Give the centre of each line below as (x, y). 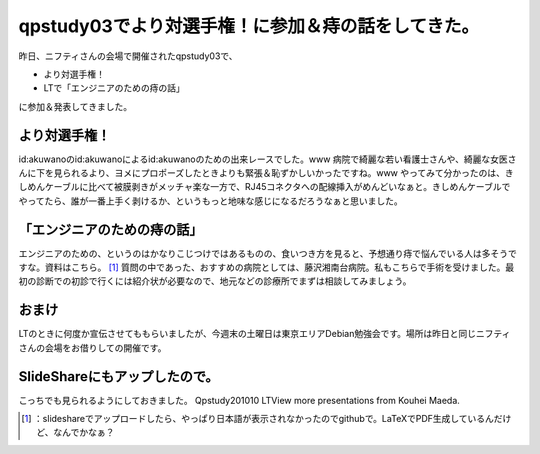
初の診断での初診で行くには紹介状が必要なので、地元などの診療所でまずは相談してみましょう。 (215, 281)
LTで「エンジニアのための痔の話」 (114, 88)
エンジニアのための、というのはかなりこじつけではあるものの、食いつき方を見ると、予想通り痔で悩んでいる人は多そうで (267, 253)
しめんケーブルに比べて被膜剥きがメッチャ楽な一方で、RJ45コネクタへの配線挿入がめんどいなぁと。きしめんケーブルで (264, 187)
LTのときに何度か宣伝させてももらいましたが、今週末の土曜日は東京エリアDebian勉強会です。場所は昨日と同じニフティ (264, 334)
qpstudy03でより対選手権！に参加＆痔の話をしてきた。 (249, 26)
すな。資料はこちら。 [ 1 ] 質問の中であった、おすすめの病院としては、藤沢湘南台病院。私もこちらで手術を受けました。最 (266, 267)
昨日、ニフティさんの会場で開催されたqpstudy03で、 (128, 56)
